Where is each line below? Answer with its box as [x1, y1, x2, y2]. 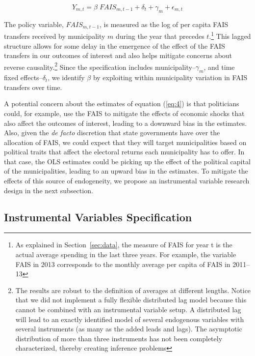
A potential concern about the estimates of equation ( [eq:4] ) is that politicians [4, 98, 239, 109]
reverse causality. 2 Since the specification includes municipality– [4, 60, 196, 72]
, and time [204, 61, 235, 72]
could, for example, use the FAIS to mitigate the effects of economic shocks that [4, 108, 245, 118]
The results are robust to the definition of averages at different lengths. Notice [15, 285, 251, 295]
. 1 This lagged [209, 30, 251, 41]
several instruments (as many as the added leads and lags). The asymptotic [15, 324, 242, 334]
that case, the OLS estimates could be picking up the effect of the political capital [4, 156, 251, 166]
